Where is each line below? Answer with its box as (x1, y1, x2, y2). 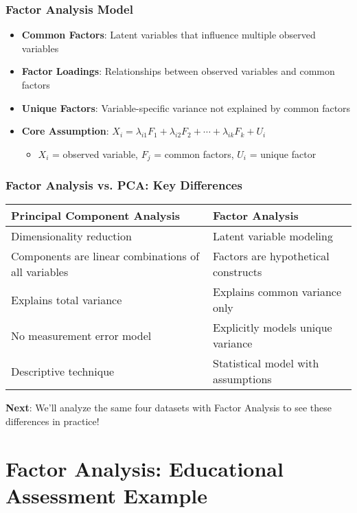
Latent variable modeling (213, 228, 333, 244)
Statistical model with (213, 355, 319, 372)
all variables (11, 264, 69, 280)
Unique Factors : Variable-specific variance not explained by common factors (21, 100, 351, 115)
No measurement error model (11, 327, 152, 343)
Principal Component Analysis (11, 207, 181, 224)
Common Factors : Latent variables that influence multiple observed (21, 27, 316, 42)
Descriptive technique (11, 363, 115, 379)
